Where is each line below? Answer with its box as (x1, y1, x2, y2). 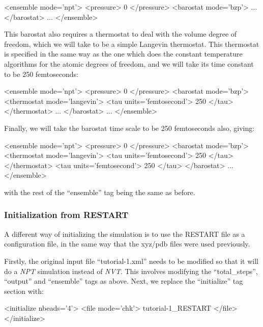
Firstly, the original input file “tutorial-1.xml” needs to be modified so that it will (4, 255, 258, 266)
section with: (4, 285, 44, 296)
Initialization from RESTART (4, 208, 129, 221)
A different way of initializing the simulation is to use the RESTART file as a (4, 228, 245, 239)
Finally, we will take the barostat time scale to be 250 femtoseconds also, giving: (4, 122, 255, 133)
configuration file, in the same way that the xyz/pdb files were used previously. (4, 238, 250, 249)
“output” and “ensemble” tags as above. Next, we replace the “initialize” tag (4, 276, 243, 286)
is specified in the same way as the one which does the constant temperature (4, 48, 243, 59)
